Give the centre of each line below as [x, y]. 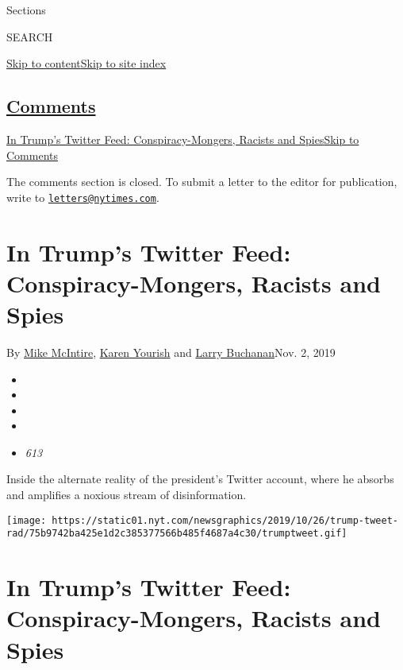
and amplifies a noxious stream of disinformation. [127, 495]
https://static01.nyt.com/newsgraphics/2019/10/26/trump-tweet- [225, 520]
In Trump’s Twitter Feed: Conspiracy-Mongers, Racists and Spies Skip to [183, 139]
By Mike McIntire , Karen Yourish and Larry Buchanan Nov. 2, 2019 [171, 352]
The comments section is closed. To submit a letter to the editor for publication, [202, 182]
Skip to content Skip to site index [86, 63]
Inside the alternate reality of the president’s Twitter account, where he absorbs [200, 479]
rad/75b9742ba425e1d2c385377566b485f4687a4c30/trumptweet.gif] [177, 534]
